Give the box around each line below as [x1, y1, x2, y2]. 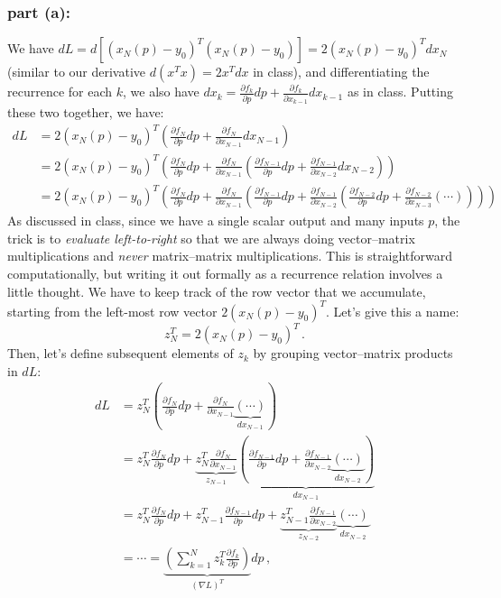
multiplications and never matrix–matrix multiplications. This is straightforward [7, 246, 453, 265]
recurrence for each [7, 82, 113, 101]
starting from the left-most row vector [7, 301, 218, 320]
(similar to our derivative [7, 62, 146, 81]
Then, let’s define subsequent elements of [7, 344, 234, 363]
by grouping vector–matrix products [253, 344, 453, 363]
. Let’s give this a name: [325, 301, 459, 320]
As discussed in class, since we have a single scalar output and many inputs [7, 211, 424, 230]
